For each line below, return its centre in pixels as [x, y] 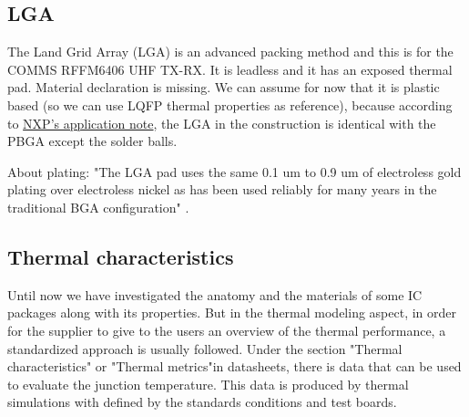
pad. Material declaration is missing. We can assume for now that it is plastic [224, 87]
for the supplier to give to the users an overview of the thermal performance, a [227, 330]
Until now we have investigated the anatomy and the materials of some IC [215, 294]
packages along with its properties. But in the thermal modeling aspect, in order [232, 313]
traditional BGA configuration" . [98, 207]
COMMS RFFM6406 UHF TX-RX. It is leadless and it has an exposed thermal [230, 69]
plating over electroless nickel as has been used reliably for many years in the [222, 189]
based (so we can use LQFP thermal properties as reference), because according [230, 104]
